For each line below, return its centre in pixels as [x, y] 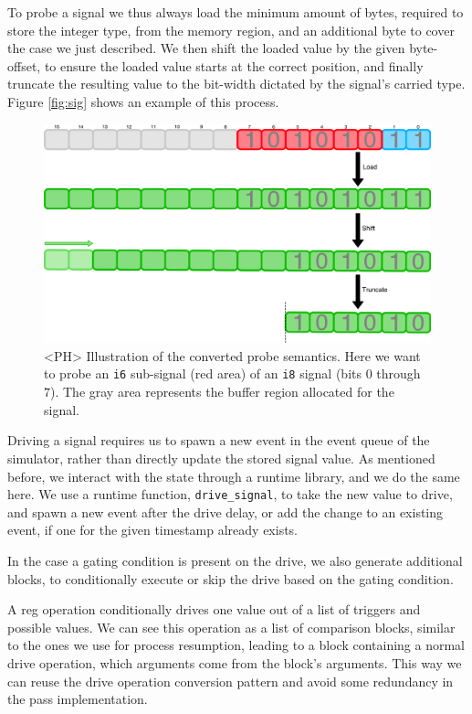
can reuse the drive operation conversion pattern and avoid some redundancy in [231, 681]
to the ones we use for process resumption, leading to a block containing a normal [236, 645]
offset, [24, 65]
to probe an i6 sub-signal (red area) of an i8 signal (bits [203, 373]
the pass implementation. [78, 699]
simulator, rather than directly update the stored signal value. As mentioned [221, 458]
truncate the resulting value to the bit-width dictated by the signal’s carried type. [236, 84]
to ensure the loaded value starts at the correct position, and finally [234, 65]
